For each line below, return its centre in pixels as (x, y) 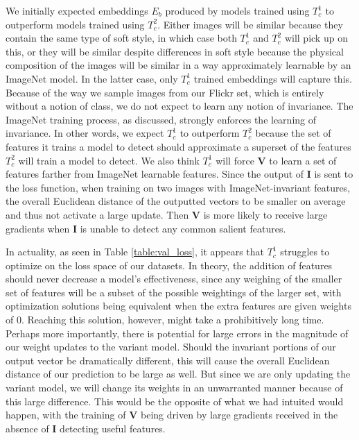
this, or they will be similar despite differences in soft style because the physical (175, 51)
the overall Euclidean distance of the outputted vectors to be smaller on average (176, 201)
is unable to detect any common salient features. (183, 228)
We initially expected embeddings (77, 10)
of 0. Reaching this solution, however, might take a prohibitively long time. (165, 320)
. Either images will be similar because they (250, 24)
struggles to (305, 252)
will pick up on (316, 38)
